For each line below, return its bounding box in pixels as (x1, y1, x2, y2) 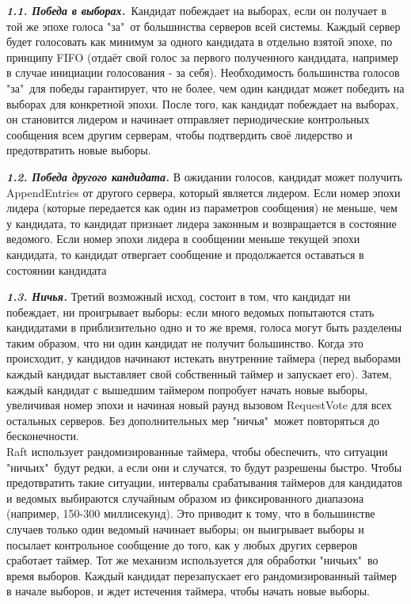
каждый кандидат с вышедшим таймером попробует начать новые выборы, (6, 381, 368, 397)
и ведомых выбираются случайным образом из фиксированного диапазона (6, 489, 364, 506)
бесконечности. (6, 427, 79, 444)
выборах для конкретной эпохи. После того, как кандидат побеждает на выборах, (6, 95, 399, 112)
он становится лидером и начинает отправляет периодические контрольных (6, 111, 370, 127)
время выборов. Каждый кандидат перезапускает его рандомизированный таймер (6, 567, 398, 583)
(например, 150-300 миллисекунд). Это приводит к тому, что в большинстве (6, 505, 375, 522)
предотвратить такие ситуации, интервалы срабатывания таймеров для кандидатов (6, 474, 402, 491)
